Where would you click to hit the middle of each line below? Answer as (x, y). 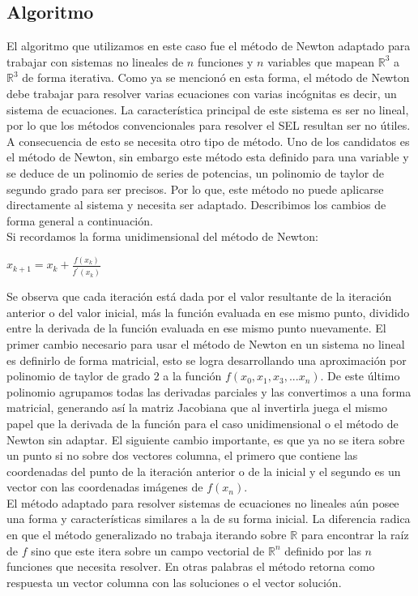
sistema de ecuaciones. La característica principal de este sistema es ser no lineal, (208, 109)
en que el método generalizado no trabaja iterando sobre (147, 535)
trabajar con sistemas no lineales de (95, 61)
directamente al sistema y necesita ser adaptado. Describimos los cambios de (196, 205)
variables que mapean (321, 61)
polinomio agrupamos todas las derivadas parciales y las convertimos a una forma (209, 391)
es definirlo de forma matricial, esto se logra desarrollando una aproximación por (207, 360)
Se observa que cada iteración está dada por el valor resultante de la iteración (199, 296)
